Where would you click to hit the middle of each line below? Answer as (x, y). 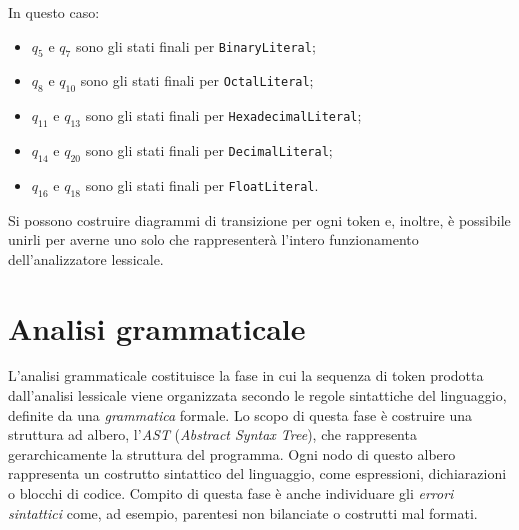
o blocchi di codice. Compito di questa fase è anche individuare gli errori (231, 493)
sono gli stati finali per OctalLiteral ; (197, 80)
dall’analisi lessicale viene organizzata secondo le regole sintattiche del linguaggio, (257, 395)
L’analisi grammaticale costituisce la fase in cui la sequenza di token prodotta (246, 375)
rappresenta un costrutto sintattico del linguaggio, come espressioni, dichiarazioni (257, 473)
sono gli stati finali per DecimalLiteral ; (209, 149)
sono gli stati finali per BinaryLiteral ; (195, 45)
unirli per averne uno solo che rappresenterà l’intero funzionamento (213, 239)
